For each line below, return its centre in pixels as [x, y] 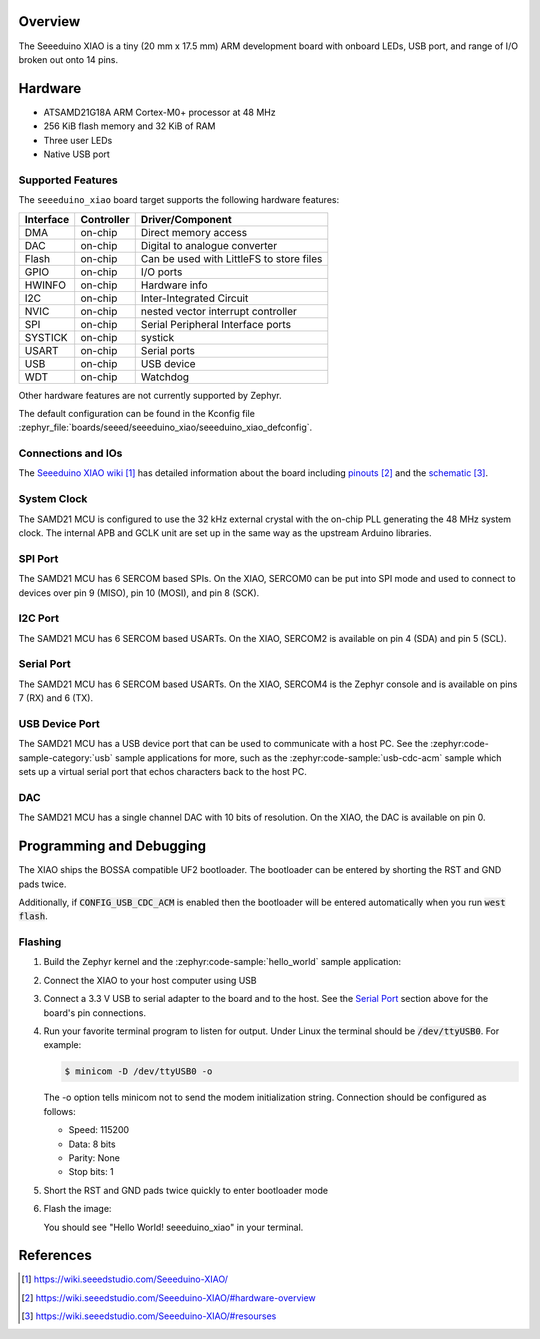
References [55, 1255]
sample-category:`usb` [66, 757]
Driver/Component [186, 219]
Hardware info [174, 285]
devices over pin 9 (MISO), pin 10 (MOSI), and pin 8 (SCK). [139, 592]
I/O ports [161, 272]
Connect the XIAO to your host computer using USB [150, 980]
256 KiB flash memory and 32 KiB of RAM [129, 126]
